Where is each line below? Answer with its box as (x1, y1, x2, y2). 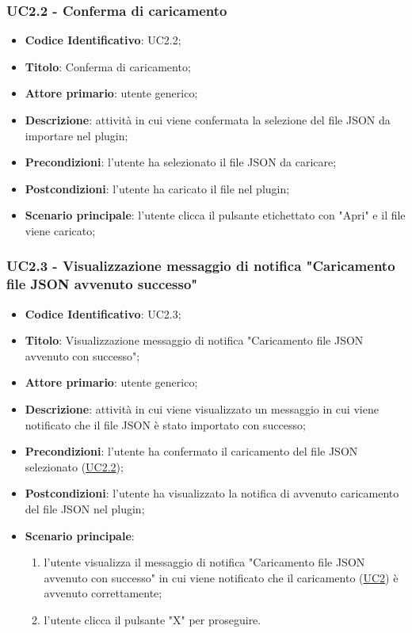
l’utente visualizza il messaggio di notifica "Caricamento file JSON (44, 554, 365, 570)
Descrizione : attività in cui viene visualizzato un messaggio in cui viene (25, 401, 379, 418)
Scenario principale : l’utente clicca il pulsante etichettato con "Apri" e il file (25, 207, 406, 223)
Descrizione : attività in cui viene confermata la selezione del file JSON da (25, 112, 391, 128)
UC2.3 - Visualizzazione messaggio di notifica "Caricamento (6, 256, 395, 276)
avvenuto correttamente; (44, 585, 162, 601)
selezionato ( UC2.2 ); (25, 458, 124, 475)
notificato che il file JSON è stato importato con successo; (25, 416, 306, 433)
